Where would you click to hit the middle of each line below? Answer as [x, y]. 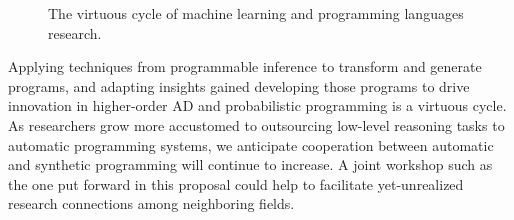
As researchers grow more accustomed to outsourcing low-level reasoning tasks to [256, 124]
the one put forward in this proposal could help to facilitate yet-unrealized [236, 183]
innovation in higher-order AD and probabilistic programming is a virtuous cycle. [257, 105]
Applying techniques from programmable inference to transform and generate [245, 66]
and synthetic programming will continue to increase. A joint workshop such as [250, 164]
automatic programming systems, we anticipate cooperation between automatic [251, 144]
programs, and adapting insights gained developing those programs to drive [239, 85]
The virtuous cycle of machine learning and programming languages [256, 13]
